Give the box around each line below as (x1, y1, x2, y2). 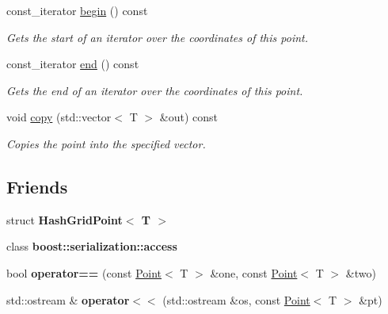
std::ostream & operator (6, 291, 130, 308)
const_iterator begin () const (6, 2, 148, 18)
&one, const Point (210, 264, 298, 281)
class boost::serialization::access (6, 238, 177, 255)
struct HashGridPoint (6, 211, 123, 228)
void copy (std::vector (6, 109, 112, 125)
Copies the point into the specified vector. (6, 135, 206, 151)
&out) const (159, 109, 218, 125)
